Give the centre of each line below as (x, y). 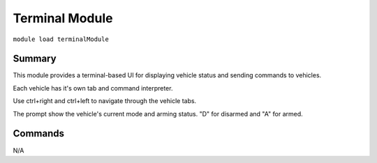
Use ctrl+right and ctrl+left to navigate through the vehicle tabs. (105, 101)
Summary (35, 59)
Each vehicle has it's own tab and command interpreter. (93, 88)
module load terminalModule (61, 39)
